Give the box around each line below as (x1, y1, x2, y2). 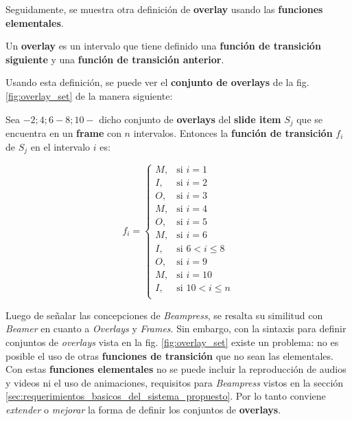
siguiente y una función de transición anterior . (5, 52, 224, 66)
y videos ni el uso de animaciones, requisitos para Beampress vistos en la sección (5, 375, 344, 389)
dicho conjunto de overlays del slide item (99, 111, 281, 126)
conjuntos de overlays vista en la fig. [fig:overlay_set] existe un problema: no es (5, 335, 339, 349)
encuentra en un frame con (5, 126, 121, 140)
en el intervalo (30, 139, 91, 153)
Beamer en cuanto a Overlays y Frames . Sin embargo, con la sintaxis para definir (5, 321, 347, 336)
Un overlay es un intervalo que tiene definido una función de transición (5, 39, 321, 53)
